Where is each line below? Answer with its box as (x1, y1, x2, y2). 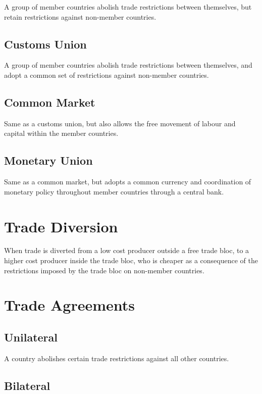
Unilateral (4, 329, 58, 345)
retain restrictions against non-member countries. (4, 11, 156, 22)
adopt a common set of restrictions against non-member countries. (4, 69, 209, 80)
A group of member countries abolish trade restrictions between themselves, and (4, 60, 252, 70)
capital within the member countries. (4, 128, 119, 138)
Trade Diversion (4, 216, 118, 236)
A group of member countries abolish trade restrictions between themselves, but (4, 2, 252, 12)
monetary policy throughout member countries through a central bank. (4, 186, 224, 196)
